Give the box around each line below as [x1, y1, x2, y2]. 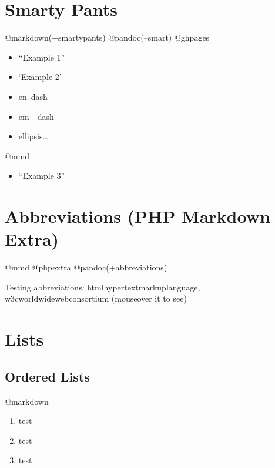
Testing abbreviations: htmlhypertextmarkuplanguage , [5, 280, 200, 293]
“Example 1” [18, 51, 65, 63]
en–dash [18, 90, 48, 102]
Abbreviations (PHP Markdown [5, 204, 270, 228]
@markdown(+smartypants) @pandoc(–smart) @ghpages [5, 31, 210, 44]
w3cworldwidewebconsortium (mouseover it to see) [5, 292, 187, 305]
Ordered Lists [5, 367, 90, 385]
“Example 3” [18, 169, 65, 182]
